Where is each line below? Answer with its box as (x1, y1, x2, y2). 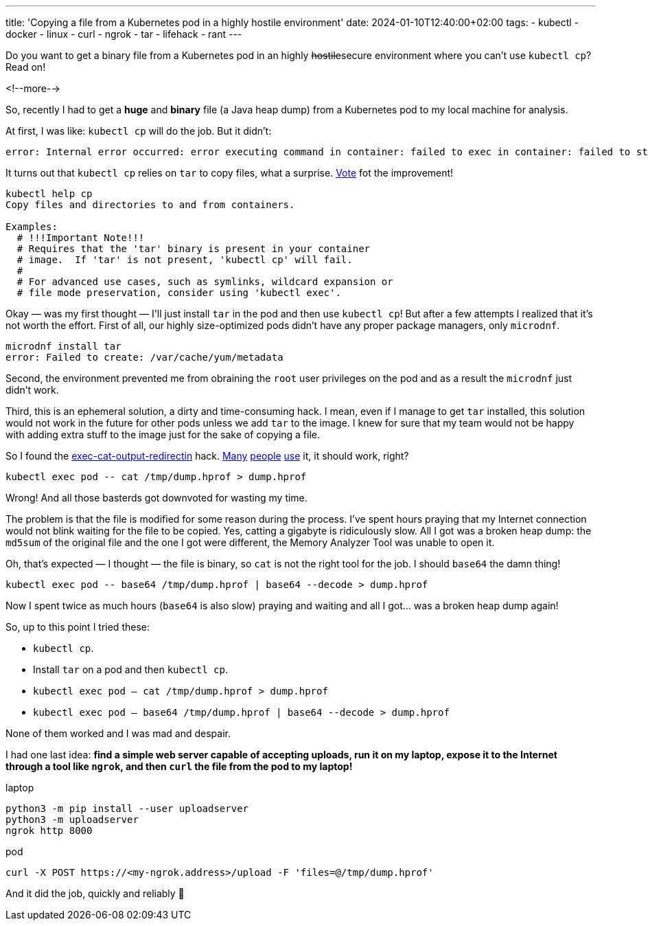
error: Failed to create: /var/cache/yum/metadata (5, 352, 283, 363)
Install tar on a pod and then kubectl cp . (33, 664, 228, 675)
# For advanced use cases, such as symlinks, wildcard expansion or (16, 276, 393, 287)
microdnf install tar (5, 341, 121, 352)
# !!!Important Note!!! (16, 232, 145, 243)
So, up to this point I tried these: (5, 621, 150, 633)
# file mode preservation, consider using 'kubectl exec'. (16, 287, 341, 298)
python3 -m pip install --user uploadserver (5, 803, 249, 814)
